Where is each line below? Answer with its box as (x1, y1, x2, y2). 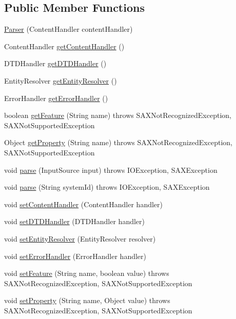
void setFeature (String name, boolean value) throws (4, 268, 169, 278)
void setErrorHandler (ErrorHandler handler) (4, 250, 147, 261)
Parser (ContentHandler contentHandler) (4, 24, 133, 34)
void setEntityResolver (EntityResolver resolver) (4, 233, 156, 244)
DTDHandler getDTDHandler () (4, 58, 107, 69)
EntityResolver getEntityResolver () (4, 75, 117, 86)
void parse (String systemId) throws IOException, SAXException (4, 182, 210, 192)
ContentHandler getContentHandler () (4, 41, 125, 51)
